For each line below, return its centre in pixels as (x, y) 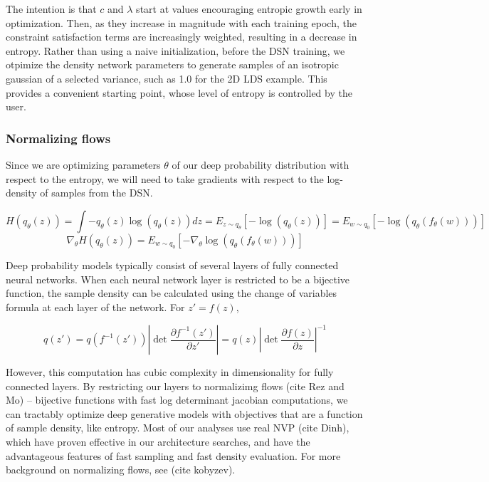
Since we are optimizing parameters (83, 164)
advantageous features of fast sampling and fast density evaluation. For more (173, 455)
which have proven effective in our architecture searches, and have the (158, 441)
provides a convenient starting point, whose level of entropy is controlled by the (179, 92)
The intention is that (51, 9)
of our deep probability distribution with (261, 164)
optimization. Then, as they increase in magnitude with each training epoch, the (181, 22)
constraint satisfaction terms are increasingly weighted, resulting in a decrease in (182, 37)
